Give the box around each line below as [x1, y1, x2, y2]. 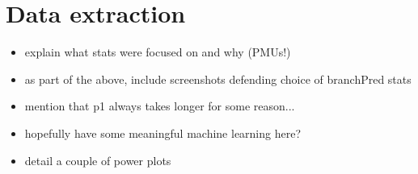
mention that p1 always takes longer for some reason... [24, 97, 295, 114]
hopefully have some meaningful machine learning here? [24, 124, 302, 141]
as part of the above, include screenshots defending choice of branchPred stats [24, 70, 412, 87]
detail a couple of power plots [24, 151, 171, 168]
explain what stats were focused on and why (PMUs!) [24, 43, 291, 60]
